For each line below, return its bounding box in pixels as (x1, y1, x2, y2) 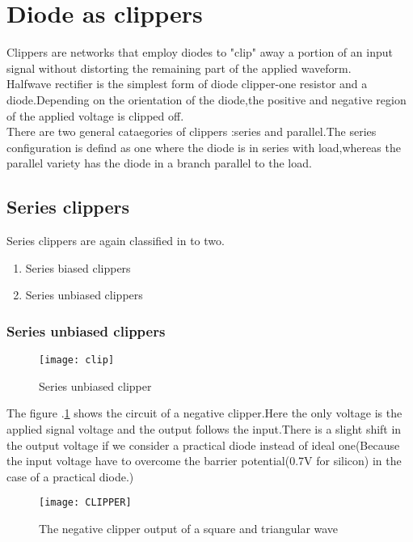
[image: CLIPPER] (39, 497, 132, 509)
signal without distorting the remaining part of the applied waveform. (6, 59, 352, 76)
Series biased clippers (25, 259, 131, 276)
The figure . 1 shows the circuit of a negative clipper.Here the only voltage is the (6, 404, 402, 421)
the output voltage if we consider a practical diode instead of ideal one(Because (6, 436, 400, 453)
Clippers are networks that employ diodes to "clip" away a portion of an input (6, 44, 393, 61)
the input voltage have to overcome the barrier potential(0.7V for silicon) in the (6, 452, 402, 469)
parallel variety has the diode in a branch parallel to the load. (6, 155, 312, 171)
